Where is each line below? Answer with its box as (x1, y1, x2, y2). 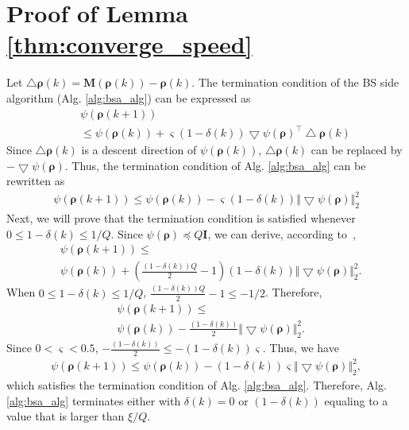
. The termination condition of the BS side (191, 74, 399, 91)
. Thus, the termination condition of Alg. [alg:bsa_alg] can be (64, 157, 366, 173)
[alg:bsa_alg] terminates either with (6, 392, 181, 409)
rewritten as (6, 172, 65, 189)
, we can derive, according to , (207, 225, 356, 242)
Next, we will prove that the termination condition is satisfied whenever (6, 210, 356, 227)
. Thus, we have (262, 339, 339, 356)
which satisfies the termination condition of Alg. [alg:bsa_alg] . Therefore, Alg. (6, 377, 387, 393)
